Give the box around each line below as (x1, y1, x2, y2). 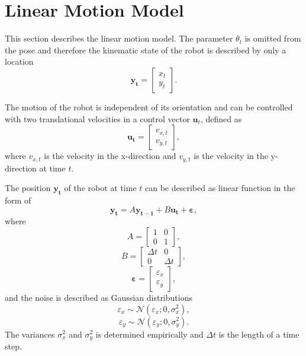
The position (5, 182, 51, 194)
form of (5, 193, 31, 206)
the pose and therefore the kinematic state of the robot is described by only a (5, 43, 286, 56)
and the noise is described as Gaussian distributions (5, 291, 192, 303)
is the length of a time (218, 328, 299, 340)
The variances (5, 328, 55, 340)
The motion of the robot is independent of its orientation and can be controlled (5, 100, 293, 113)
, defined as (200, 112, 242, 125)
